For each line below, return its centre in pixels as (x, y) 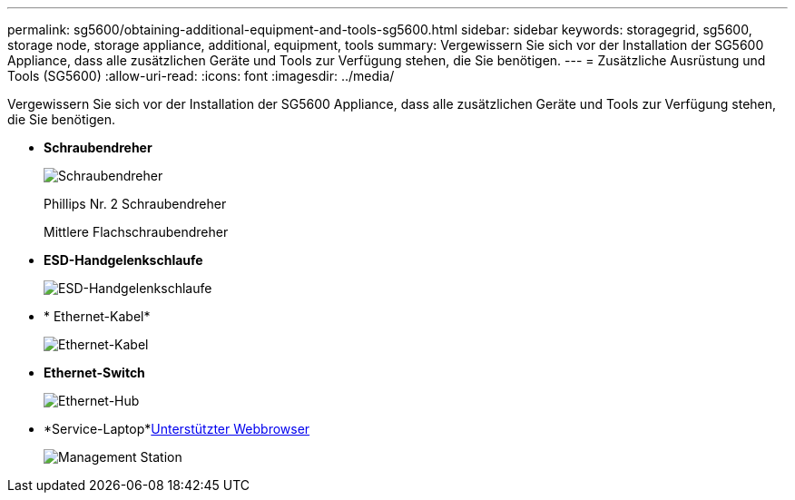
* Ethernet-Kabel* (97, 316)
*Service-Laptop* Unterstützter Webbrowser (177, 429)
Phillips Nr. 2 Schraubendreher (135, 204)
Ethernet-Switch (94, 373)
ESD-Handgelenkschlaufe (123, 260)
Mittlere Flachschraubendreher (136, 232)
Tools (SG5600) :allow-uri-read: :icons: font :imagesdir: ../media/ (201, 76)
